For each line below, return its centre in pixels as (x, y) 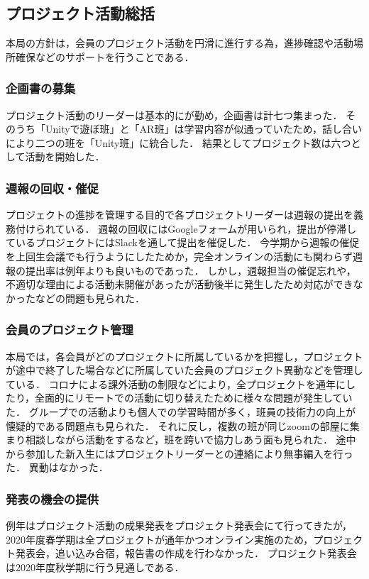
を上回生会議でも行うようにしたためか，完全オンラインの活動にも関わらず (179, 256)
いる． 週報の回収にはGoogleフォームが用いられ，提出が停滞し (211, 228)
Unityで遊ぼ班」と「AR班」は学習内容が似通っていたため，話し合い (204, 129)
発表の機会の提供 (52, 498)
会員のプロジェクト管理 (70, 330)
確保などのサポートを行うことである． (105, 56)
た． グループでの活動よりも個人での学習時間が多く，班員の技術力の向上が (181, 411)
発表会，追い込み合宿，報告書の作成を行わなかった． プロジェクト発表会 (186, 553)
